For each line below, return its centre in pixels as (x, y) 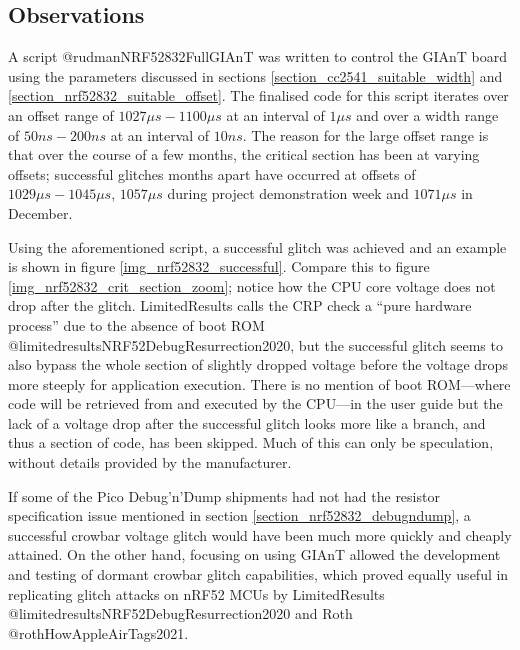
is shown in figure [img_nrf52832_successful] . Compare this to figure (219, 266)
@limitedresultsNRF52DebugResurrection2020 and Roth (180, 613)
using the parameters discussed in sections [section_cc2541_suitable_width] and (255, 75)
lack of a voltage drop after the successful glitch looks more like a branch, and (247, 422)
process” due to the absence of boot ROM (136, 324)
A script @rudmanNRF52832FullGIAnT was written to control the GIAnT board (257, 56)
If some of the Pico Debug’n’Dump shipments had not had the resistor (224, 495)
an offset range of (61, 114)
